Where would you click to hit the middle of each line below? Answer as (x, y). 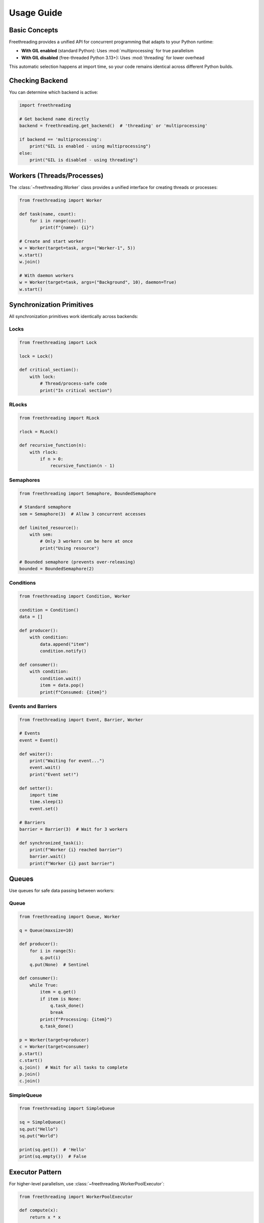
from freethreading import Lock (58, 342)
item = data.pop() (62, 685)
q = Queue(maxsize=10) (46, 930)
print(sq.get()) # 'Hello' (53, 1149)
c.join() (30, 1081)
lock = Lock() (36, 356)
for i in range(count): (58, 221)
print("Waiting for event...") (67, 761)
